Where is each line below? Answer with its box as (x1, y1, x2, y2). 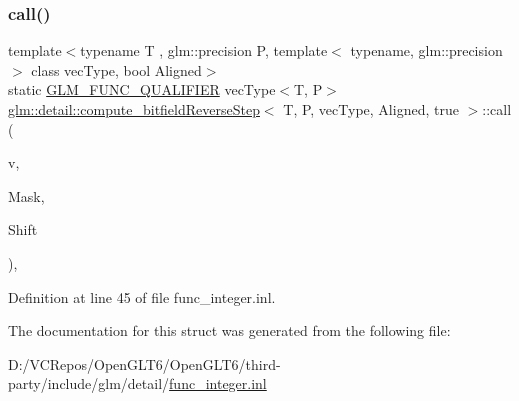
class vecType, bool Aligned (31, 59, 202, 80)
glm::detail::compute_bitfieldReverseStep (8, 99, 260, 119)
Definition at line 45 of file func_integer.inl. (8, 286, 276, 307)
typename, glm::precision (350, 40, 503, 61)
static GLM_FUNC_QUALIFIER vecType (8, 79, 276, 100)
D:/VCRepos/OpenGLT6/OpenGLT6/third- (8, 353, 281, 374)
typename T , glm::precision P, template (80, 40, 328, 61)
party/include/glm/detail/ (8, 373, 170, 394)
